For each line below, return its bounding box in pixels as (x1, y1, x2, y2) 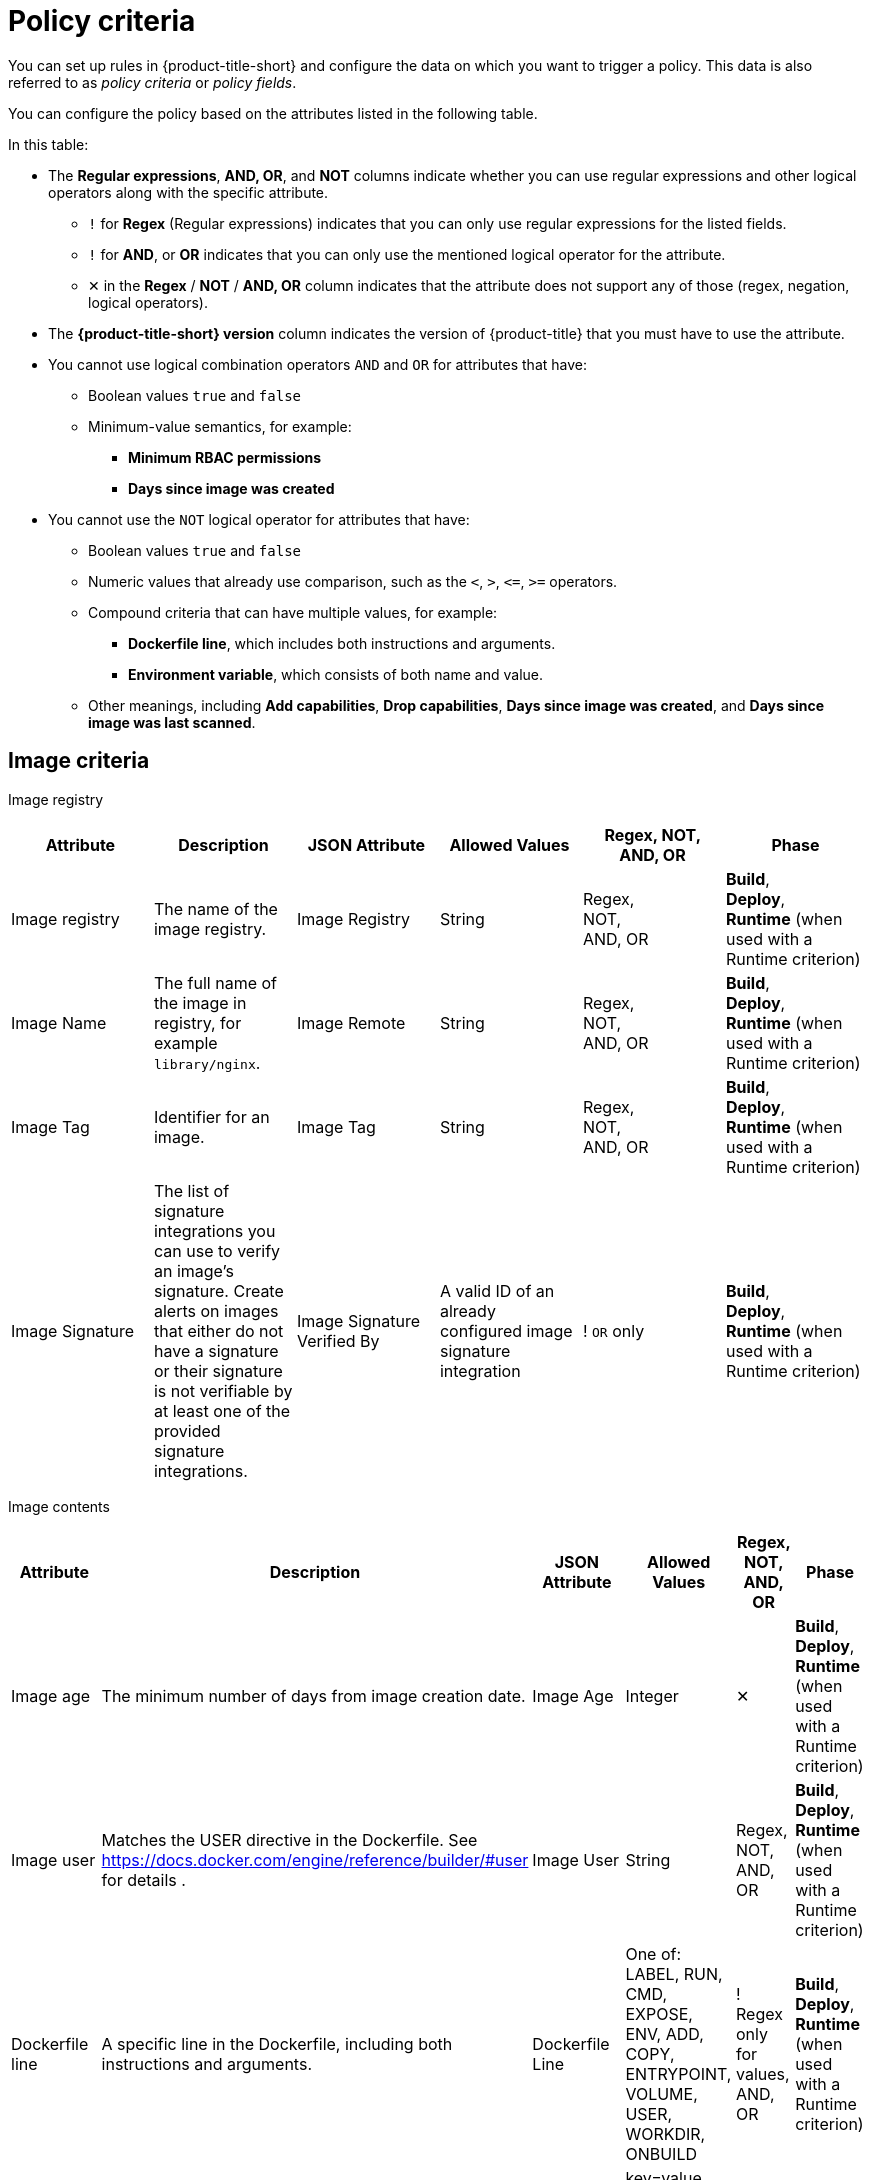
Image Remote (296, 1012, 406, 1033)
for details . (101, 1869, 186, 1890)
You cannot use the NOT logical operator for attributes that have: (48, 510, 470, 528)
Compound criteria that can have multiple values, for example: (88, 603, 498, 621)
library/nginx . (153, 1052, 261, 1073)
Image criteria (8, 748, 150, 774)
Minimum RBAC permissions (128, 448, 322, 466)
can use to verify (153, 1240, 281, 1261)
